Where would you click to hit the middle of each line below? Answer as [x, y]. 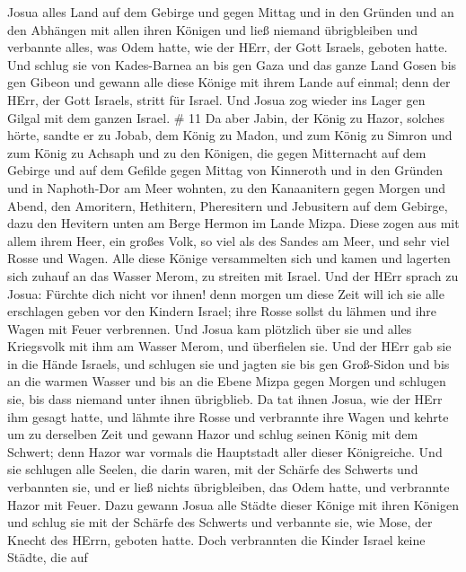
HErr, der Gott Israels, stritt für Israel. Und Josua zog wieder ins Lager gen [216, 99]
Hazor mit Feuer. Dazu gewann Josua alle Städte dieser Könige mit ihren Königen [233, 504]
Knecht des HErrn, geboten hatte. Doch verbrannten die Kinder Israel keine [216, 539]
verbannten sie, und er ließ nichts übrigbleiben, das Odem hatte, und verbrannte [229, 487]
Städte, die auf [48, 557]
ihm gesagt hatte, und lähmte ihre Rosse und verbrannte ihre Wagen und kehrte [228, 416]
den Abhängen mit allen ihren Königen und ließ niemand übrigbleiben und [213, 29]
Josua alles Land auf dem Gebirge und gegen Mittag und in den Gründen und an [231, 12]
